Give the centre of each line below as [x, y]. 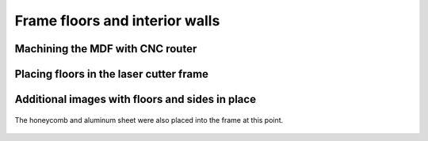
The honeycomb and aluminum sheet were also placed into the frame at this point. [149, 120]
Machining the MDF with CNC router [106, 49]
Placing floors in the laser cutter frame [112, 74]
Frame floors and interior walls [117, 21]
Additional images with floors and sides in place [136, 99]
